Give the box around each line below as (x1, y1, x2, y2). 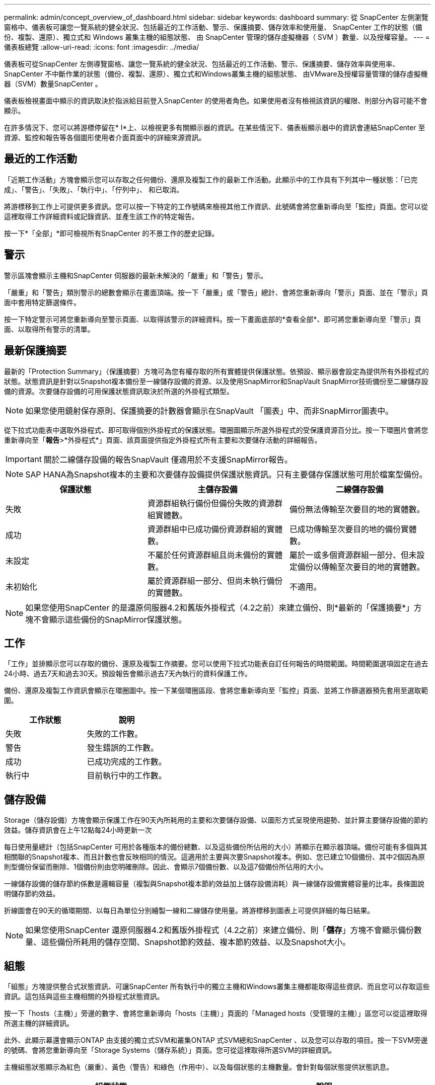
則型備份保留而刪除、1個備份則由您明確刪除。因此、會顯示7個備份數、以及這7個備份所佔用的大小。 (4, 862, 328, 871)
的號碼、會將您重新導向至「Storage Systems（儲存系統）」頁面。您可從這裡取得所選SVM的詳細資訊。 (4, 1046, 336, 1055)
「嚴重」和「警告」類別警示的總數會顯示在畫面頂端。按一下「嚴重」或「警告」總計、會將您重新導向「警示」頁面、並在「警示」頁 (4, 288, 428, 297)
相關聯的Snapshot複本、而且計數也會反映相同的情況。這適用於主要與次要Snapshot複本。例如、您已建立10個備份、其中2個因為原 (4, 852, 425, 861)
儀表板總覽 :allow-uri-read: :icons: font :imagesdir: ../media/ (4, 43, 199, 51)
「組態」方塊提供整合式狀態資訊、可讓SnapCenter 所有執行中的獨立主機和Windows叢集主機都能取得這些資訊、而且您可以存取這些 (4, 982, 430, 991)
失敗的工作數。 (87, 729, 143, 739)
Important (5, 454, 42, 464)
